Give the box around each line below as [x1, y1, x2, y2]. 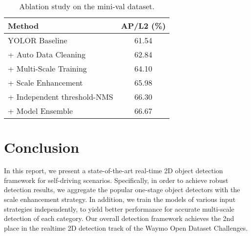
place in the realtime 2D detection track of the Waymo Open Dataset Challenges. [4, 222, 248, 233]
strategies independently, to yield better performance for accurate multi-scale [4, 203, 234, 214]
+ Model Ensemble [8, 105, 73, 116]
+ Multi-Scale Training [8, 63, 87, 74]
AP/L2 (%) [121, 20, 166, 31]
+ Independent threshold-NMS [8, 91, 113, 102]
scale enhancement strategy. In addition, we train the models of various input [4, 194, 236, 204]
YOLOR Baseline [8, 35, 67, 46]
